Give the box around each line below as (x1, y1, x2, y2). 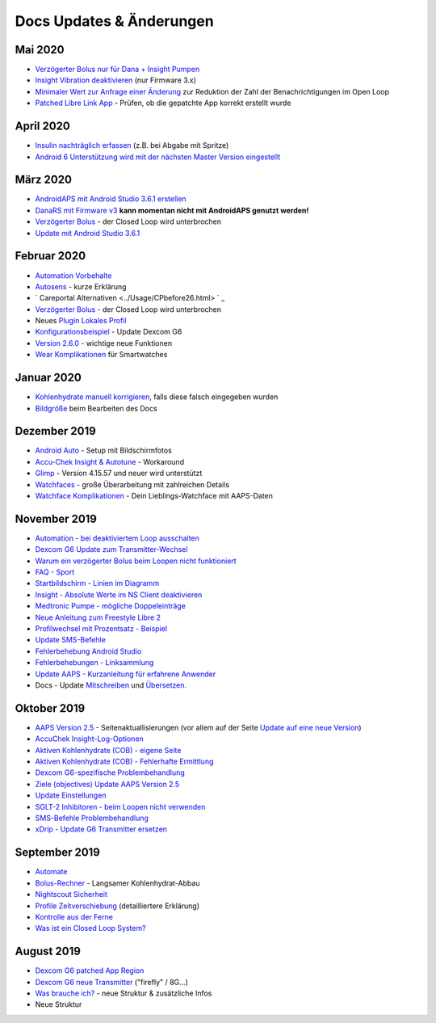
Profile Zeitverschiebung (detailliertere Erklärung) (35, 901, 200, 911)
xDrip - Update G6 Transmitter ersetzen (35, 824, 168, 834)
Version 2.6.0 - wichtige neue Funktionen (35, 338, 173, 347)
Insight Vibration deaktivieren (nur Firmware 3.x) (35, 75, 197, 85)
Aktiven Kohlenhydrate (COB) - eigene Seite (35, 745, 182, 755)
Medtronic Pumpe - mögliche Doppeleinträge (35, 601, 186, 611)
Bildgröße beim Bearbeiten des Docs (35, 403, 157, 413)
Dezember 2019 (15, 424, 96, 438)
